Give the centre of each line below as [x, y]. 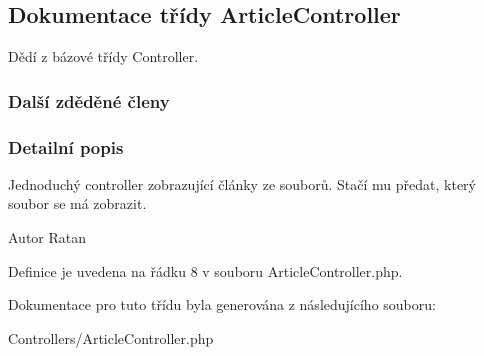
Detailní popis [66, 146]
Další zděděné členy [89, 100]
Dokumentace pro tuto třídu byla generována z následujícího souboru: [222, 304]
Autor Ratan [47, 237]
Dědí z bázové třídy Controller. [103, 56]
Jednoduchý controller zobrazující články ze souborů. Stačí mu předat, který [242, 183]
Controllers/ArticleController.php [111, 337]
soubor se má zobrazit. [77, 203]
